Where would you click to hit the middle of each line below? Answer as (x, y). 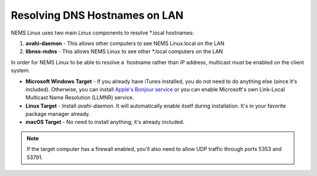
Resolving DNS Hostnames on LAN (97, 15)
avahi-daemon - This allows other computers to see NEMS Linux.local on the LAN (125, 43)
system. (21, 71)
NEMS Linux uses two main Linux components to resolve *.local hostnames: (102, 33)
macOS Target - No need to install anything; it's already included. (105, 122)
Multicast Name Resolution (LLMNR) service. (80, 98)
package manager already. (58, 114)
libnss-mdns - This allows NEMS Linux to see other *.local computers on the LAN (124, 51)
